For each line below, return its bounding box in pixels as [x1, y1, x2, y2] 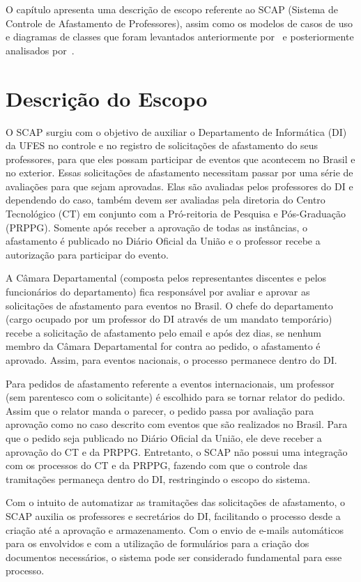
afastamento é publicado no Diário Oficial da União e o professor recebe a [6, 233, 321, 248]
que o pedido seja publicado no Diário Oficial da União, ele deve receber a [6, 430, 322, 445]
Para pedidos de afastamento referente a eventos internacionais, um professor [6, 376, 335, 390]
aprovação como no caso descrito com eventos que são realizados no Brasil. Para [6, 417, 348, 431]
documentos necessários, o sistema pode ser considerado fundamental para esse [6, 549, 342, 564]
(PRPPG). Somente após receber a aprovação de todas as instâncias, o [6, 220, 308, 234]
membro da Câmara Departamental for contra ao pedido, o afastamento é [6, 339, 321, 353]
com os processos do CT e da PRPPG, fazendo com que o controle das [6, 458, 307, 473]
